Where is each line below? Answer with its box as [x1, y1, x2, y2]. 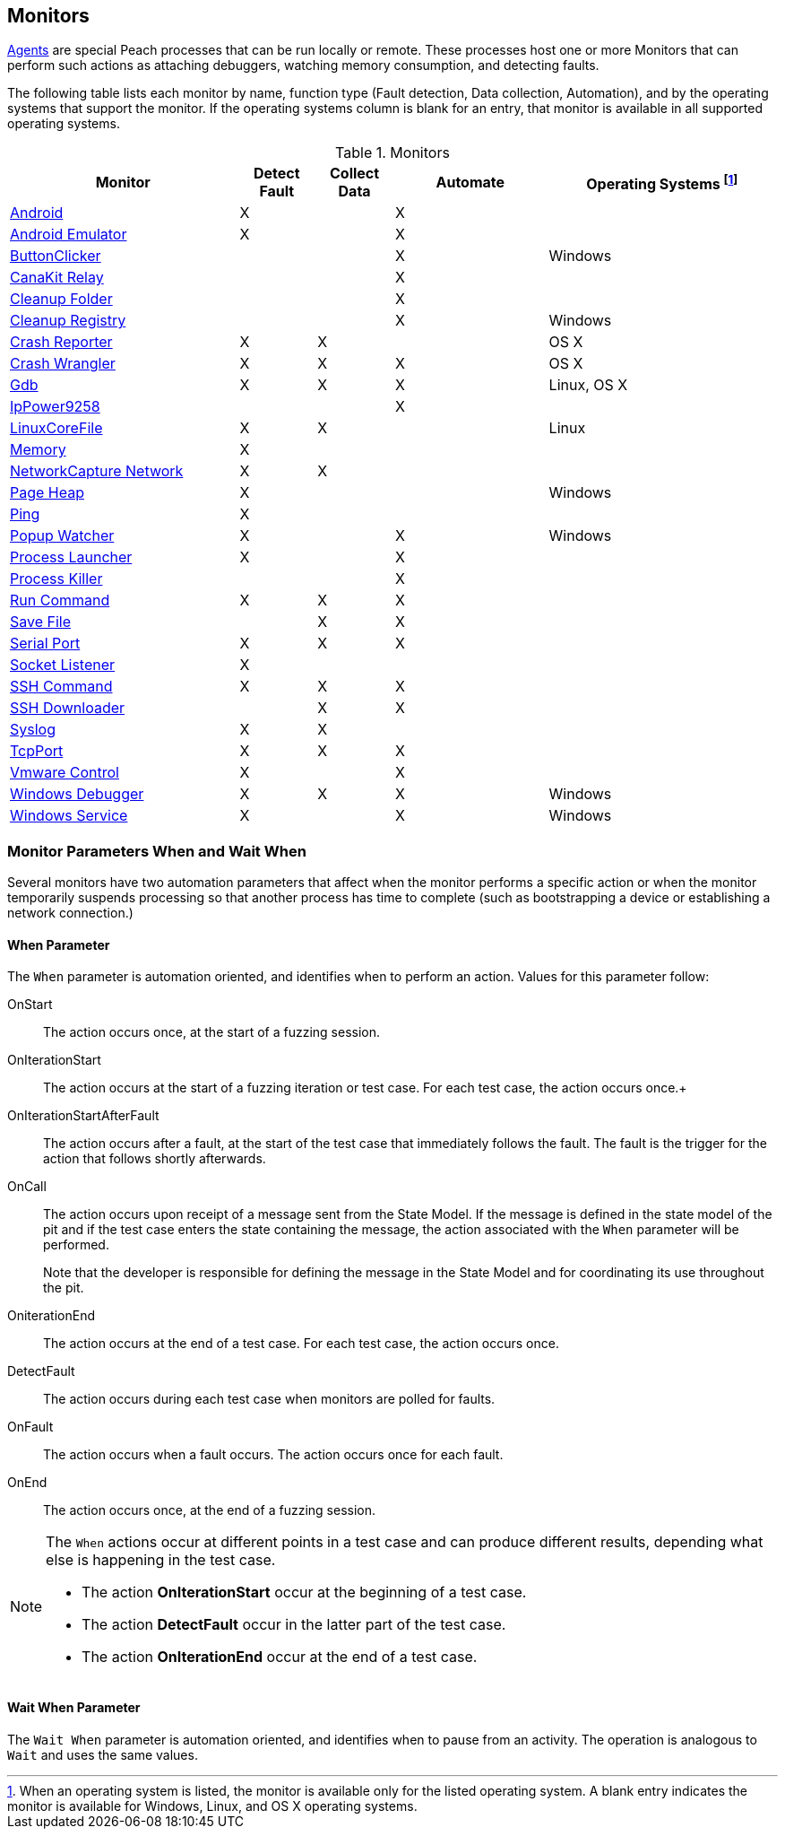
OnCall [7, 1179, 47, 1195]
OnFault [7, 1419, 54, 1435]
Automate [436, 173, 505, 192]
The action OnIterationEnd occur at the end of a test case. [82, 1648, 478, 1666]
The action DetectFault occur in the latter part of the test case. [82, 1615, 506, 1634]
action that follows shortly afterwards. [43, 1151, 266, 1167]
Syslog [10, 720, 56, 739]
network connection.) [7, 905, 134, 921]
